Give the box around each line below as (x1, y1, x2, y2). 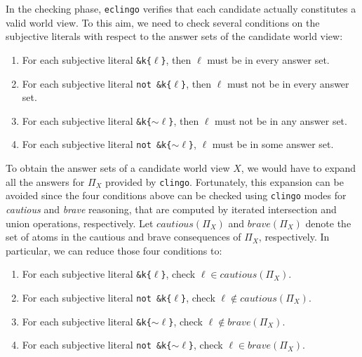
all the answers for (6, 174, 85, 189)
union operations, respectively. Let (6, 215, 154, 230)
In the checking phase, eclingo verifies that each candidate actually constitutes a (6, 1, 356, 15)
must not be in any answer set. (215, 113, 347, 128)
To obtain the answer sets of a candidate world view (6, 161, 230, 175)
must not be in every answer (227, 76, 349, 90)
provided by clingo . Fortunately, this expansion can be (105, 174, 344, 189)
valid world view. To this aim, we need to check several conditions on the (6, 15, 320, 29)
